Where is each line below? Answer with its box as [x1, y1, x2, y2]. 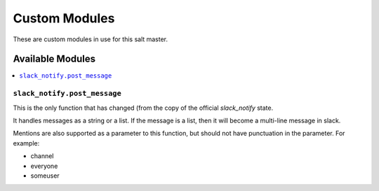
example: [13, 139, 40, 147]
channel [30, 152, 54, 160]
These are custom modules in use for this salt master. [13, 35, 168, 43]
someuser [30, 171, 60, 180]
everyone [30, 162, 58, 170]
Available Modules [13, 53, 96, 65]
